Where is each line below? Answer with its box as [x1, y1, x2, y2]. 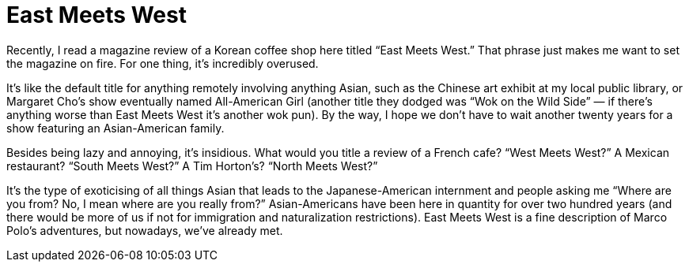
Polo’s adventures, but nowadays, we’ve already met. [6, 223, 283, 237]
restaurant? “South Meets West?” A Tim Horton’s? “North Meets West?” [6, 158, 378, 173]
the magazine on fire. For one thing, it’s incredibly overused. [6, 56, 319, 70]
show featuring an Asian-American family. [6, 121, 225, 135]
